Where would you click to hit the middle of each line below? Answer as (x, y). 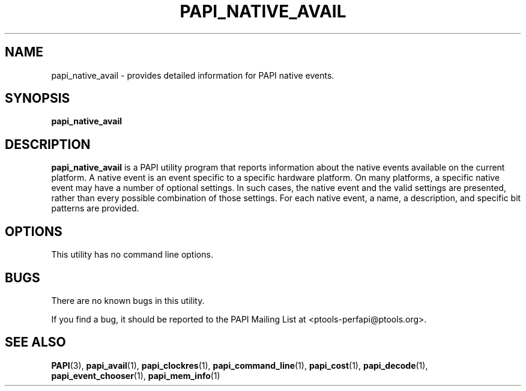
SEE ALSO (35, 342)
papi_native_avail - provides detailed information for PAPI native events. (193, 75)
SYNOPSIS (38, 99)
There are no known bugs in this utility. (128, 300)
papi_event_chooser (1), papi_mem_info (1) (136, 375)
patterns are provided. (95, 208)
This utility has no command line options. (132, 255)
